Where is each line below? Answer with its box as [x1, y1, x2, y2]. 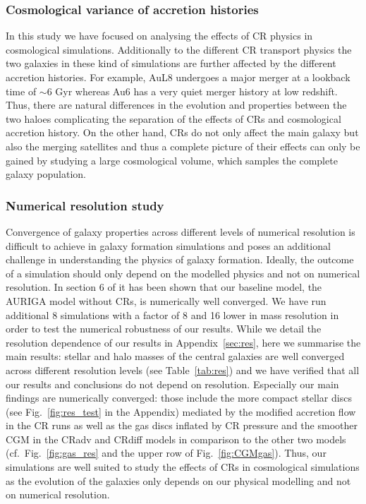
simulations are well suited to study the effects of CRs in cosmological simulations [6, 460, 360, 474]
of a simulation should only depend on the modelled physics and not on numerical [6, 265, 360, 280]
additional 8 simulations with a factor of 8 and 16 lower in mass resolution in [6, 307, 339, 322]
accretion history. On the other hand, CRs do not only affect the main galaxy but [6, 125, 359, 140]
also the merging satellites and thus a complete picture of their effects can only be [6, 138, 360, 153]
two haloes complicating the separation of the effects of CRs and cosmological [6, 111, 341, 126]
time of [6, 83, 37, 98]
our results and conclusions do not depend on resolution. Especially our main [6, 376, 339, 391]
